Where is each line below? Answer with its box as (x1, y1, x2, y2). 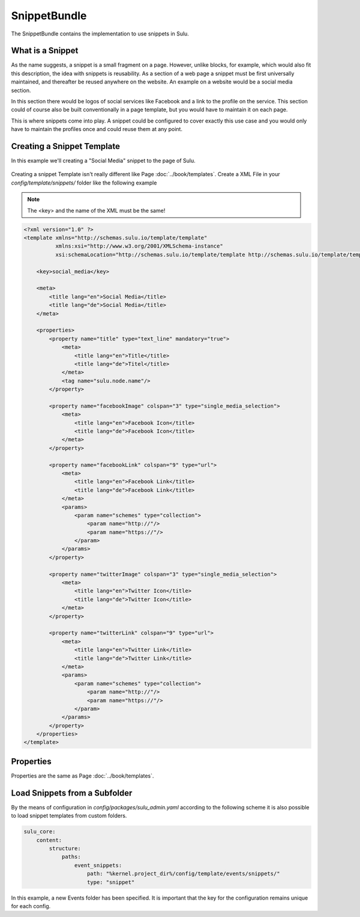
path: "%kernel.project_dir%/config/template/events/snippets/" (87, 870, 280, 877)
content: (36, 836, 62, 844)
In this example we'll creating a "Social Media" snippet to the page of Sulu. (11, 157, 196, 165)
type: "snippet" (87, 879, 135, 886)
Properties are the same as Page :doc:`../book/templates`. (11, 772, 154, 779)
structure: (49, 845, 81, 852)
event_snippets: (74, 862, 122, 868)
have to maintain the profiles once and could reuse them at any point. (11, 126, 183, 133)
